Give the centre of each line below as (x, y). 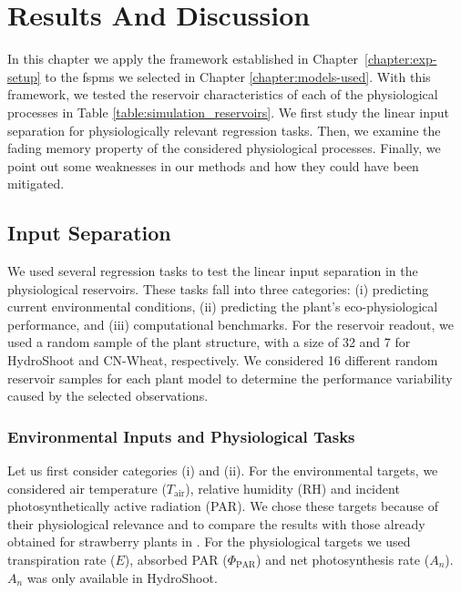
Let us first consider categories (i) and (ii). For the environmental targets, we (223, 470)
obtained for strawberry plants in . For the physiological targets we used (209, 542)
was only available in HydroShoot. (122, 577)
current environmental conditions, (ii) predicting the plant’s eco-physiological (223, 307)
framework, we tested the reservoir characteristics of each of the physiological (223, 94)
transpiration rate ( (61, 560)
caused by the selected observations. (108, 396)
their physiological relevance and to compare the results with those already (216, 523)
